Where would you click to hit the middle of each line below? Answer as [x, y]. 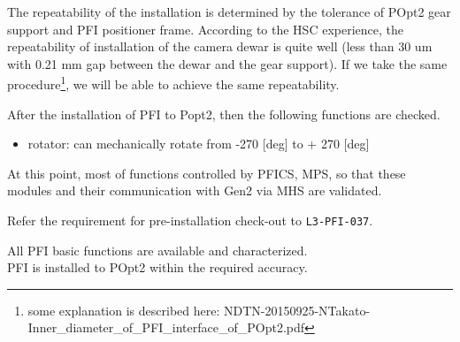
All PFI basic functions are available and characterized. [157, 250]
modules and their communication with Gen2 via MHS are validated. [195, 190]
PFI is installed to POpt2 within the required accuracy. [157, 267]
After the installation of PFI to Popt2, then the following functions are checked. [224, 114]
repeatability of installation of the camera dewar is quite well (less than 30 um [220, 46]
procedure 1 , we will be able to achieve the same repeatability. [173, 83]
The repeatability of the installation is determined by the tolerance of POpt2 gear [229, 11]
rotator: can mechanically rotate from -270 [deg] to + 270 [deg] [199, 144]
